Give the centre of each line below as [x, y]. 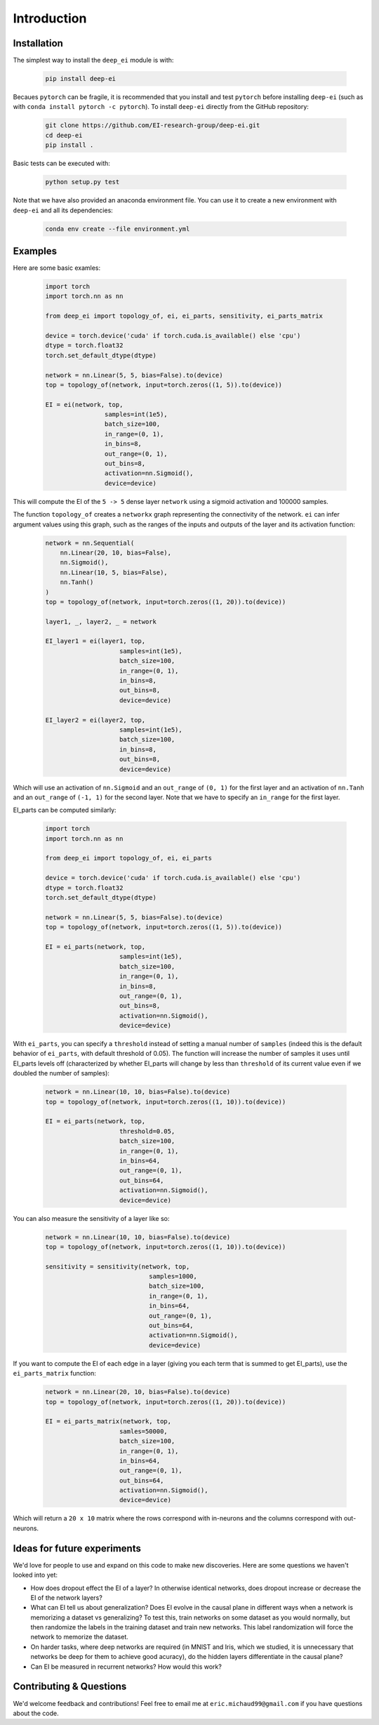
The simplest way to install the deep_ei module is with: [93, 60]
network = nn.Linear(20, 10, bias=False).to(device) [138, 1392]
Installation [38, 43]
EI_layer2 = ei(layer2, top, [95, 720]
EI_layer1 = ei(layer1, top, [95, 641]
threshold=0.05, [147, 1131]
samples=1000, [173, 1277]
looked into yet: [35, 1575]
